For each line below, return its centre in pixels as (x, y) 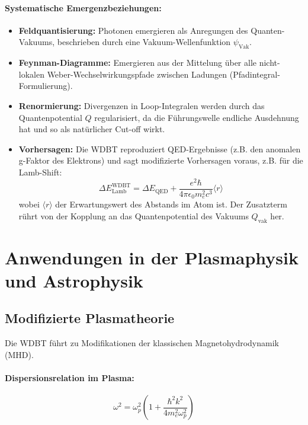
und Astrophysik (74, 280)
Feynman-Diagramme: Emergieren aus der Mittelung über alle (137, 63)
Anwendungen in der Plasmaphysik (152, 257)
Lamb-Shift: (40, 172)
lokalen (31, 74)
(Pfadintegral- (255, 74)
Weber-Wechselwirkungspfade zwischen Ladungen (137, 74)
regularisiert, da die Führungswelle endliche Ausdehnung (197, 117)
